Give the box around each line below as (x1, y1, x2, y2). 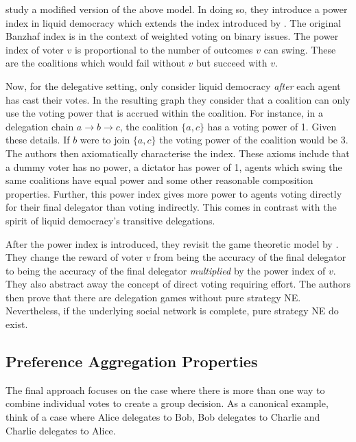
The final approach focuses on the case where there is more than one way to (5, 382, 325, 397)
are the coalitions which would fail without (5, 56, 185, 70)
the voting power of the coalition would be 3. (159, 132, 348, 147)
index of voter (5, 42, 64, 56)
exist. (5, 317, 28, 331)
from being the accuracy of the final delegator (154, 250, 346, 264)
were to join (80, 132, 130, 147)
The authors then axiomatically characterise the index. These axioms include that (5, 146, 350, 160)
